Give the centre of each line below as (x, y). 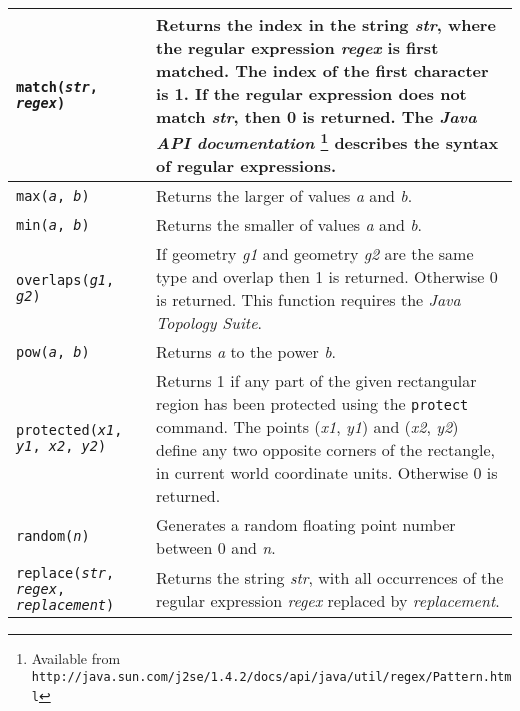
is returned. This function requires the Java (308, 300)
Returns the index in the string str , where (326, 24)
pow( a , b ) (53, 351)
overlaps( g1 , (65, 280)
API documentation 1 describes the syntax (327, 141)
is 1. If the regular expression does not (311, 93)
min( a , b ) (53, 224)
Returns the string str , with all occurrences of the (330, 578)
